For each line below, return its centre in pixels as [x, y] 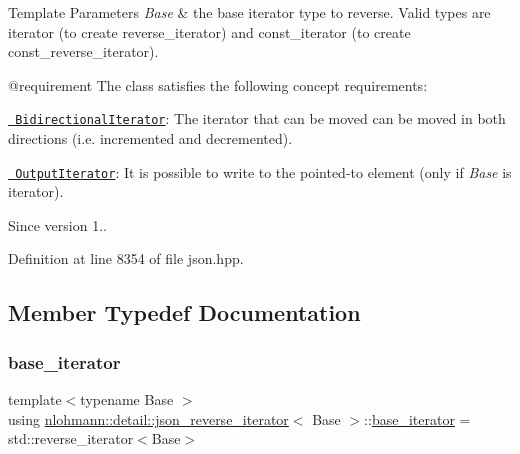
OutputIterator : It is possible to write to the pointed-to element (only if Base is [263, 171]
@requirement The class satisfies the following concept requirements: [218, 84]
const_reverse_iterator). [83, 51]
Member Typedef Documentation [184, 312]
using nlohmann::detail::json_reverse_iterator [148, 418]
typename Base [127, 399]
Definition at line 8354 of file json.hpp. [126, 258]
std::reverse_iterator [71, 438]
